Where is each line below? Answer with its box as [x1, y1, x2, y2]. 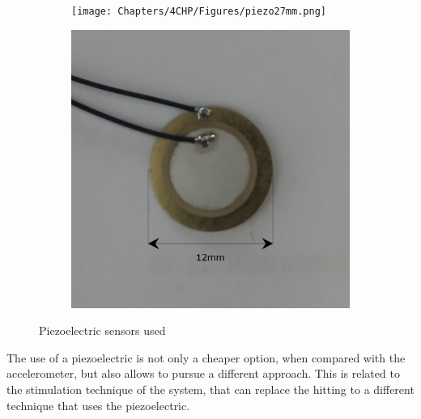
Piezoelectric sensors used [39, 322, 166, 339]
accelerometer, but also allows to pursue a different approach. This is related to [6, 365, 400, 382]
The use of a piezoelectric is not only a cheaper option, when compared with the [6, 349, 406, 366]
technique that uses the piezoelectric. [6, 396, 190, 413]
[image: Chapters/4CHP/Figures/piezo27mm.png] [71, 6, 326, 17]
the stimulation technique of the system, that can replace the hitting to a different [6, 381, 415, 398]
